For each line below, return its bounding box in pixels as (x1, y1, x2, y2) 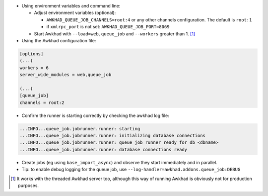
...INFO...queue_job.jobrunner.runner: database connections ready (19, 147, 188, 152)
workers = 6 (19, 65, 49, 71)
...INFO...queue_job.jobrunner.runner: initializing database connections (19, 133, 206, 139)
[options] (19, 51, 44, 57)
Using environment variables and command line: (21, 3, 121, 8)
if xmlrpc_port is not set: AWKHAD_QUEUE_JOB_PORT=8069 (46, 24, 170, 30)
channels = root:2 (19, 99, 65, 105)
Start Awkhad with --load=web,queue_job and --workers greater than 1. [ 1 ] (34, 30, 196, 37)
